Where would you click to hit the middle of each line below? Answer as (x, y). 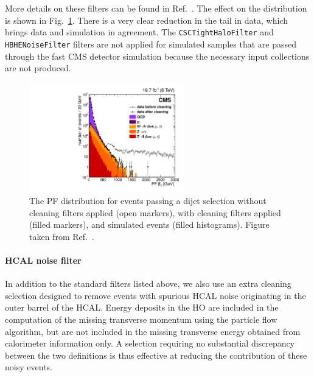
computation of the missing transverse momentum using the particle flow (141, 319)
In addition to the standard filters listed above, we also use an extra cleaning (148, 284)
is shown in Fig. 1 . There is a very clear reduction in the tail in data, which (146, 20)
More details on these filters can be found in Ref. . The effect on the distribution (156, 8)
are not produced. (38, 68)
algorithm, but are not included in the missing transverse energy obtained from (153, 331)
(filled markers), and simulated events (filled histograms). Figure (149, 224)
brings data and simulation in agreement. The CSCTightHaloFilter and (139, 32)
